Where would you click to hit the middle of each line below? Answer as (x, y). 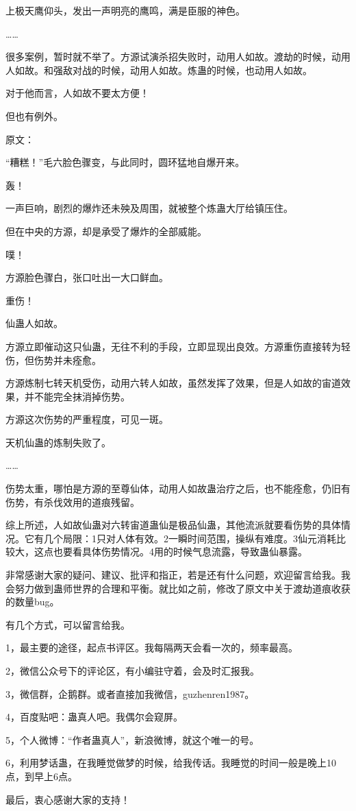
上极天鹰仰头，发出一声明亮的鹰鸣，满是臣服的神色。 (125, 10)
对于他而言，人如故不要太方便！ (77, 93)
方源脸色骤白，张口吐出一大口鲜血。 (87, 277)
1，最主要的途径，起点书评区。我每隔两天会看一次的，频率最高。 (152, 647)
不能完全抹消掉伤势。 (82, 396)
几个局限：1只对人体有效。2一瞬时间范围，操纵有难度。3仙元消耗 (190, 538)
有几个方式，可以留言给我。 (68, 624)
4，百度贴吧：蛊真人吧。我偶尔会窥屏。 (94, 717)
